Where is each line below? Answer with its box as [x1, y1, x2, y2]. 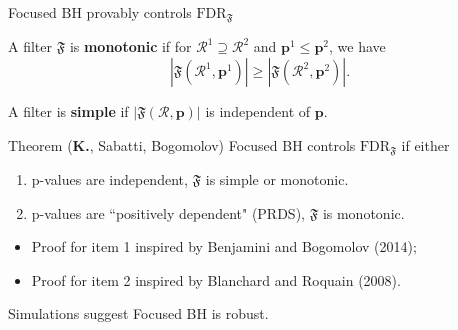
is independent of [205, 101, 311, 122]
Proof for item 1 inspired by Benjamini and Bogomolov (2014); [31, 236, 417, 257]
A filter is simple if [8, 101, 129, 122]
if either [401, 134, 450, 155]
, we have [329, 36, 386, 57]
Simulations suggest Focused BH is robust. [8, 303, 269, 324]
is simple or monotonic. [205, 169, 349, 190]
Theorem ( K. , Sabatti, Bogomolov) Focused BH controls [8, 134, 356, 155]
